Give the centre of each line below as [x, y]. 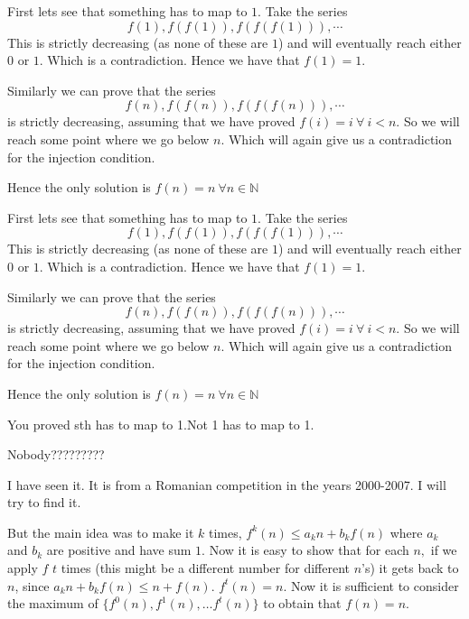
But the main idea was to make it [101, 532]
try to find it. [44, 502]
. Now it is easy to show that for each [305, 550]
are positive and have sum [119, 550]
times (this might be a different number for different [205, 568]
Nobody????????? [56, 454]
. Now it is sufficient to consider [371, 585]
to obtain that [302, 603]
